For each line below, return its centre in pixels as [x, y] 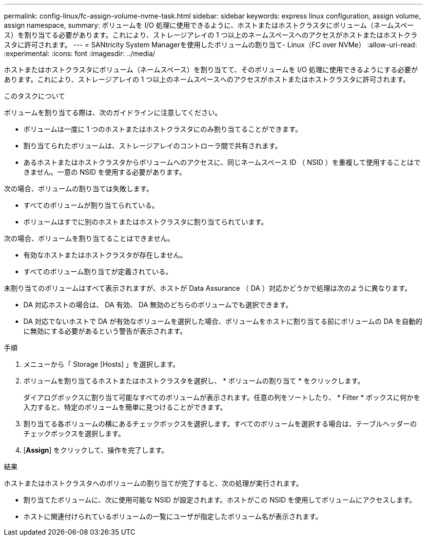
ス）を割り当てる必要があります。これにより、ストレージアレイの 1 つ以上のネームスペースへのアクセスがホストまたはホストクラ [211, 35]
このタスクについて [35, 96]
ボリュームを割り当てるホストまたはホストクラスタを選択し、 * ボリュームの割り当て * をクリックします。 [194, 381]
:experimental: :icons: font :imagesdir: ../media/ [80, 53]
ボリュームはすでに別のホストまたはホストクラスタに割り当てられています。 [146, 222]
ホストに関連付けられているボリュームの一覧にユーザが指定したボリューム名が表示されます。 [173, 516]
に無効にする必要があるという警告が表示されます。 [105, 331]
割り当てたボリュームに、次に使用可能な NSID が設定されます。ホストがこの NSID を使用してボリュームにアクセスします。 [220, 500]
